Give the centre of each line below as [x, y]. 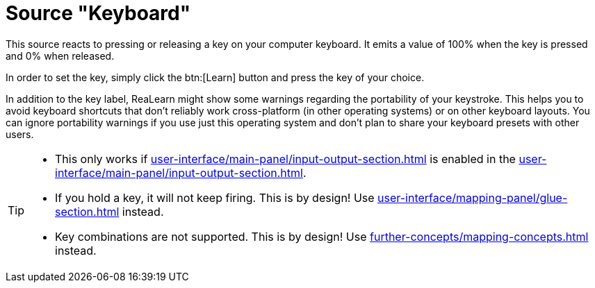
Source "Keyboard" [98, 13]
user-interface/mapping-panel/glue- [473, 197]
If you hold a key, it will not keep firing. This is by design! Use [215, 197]
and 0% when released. [60, 56]
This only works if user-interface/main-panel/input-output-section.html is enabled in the [285, 159]
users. [20, 134]
